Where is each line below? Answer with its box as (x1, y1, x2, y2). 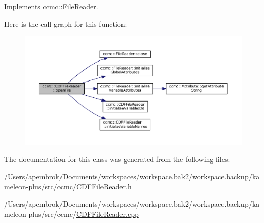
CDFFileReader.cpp (76, 208, 139, 219)
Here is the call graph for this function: (4, 18, 127, 29)
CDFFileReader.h (76, 181, 132, 192)
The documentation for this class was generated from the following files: (4, 154, 230, 165)
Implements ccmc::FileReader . (4, 1, 98, 11)
